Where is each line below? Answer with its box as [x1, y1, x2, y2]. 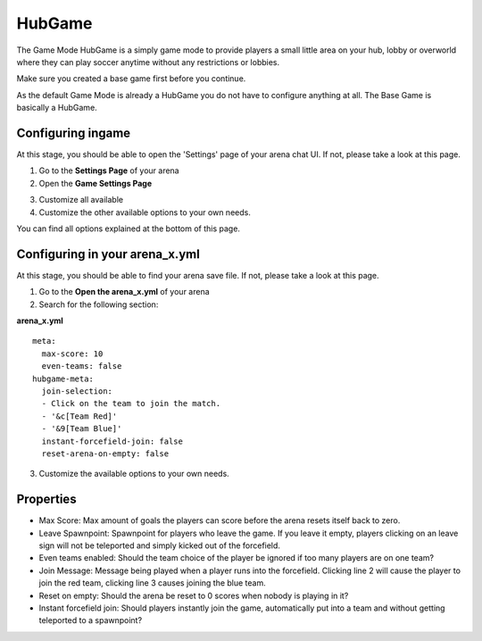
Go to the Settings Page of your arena [38, 165, 179, 176]
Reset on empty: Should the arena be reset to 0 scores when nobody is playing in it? [38, 590, 349, 601]
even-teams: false [41, 362, 122, 371]
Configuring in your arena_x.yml [16, 246, 200, 262]
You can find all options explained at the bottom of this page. [16, 223, 241, 234]
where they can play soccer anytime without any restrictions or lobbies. [16, 56, 280, 67]
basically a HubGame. [16, 103, 97, 113]
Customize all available [38, 195, 124, 205]
